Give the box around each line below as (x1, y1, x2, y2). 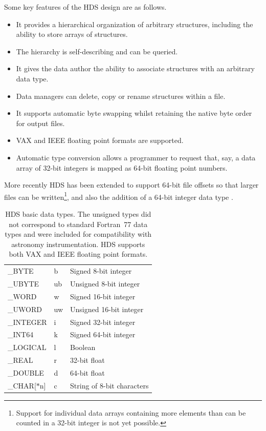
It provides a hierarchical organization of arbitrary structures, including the (16, 18, 253, 29)
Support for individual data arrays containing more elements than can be (16, 407, 246, 418)
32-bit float (70, 355, 105, 365)
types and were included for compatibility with (5, 229, 152, 239)
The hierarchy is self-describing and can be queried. (16, 46, 178, 56)
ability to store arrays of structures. (16, 29, 128, 39)
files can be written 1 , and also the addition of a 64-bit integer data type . (4, 190, 233, 202)
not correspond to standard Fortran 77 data (9, 218, 148, 229)
